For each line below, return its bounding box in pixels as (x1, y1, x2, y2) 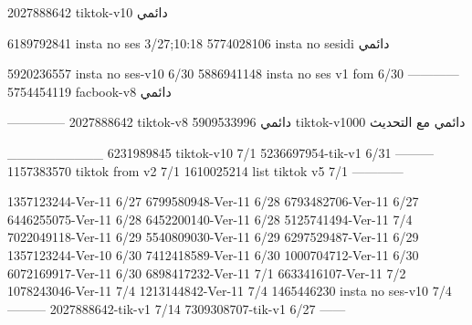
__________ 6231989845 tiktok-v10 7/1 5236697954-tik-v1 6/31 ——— (7, 142, 435, 162)
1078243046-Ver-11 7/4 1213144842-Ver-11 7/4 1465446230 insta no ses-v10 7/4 (7, 281, 452, 300)
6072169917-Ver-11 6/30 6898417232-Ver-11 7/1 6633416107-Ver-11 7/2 (7, 263, 406, 282)
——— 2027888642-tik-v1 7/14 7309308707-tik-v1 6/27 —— (7, 299, 346, 318)
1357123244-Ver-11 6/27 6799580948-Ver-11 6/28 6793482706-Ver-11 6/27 (7, 192, 419, 211)
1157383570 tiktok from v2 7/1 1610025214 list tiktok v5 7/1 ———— (7, 161, 404, 180)
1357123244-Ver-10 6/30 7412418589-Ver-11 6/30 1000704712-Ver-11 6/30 (7, 245, 419, 264)
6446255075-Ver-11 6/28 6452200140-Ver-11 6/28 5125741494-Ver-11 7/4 (7, 209, 413, 228)
